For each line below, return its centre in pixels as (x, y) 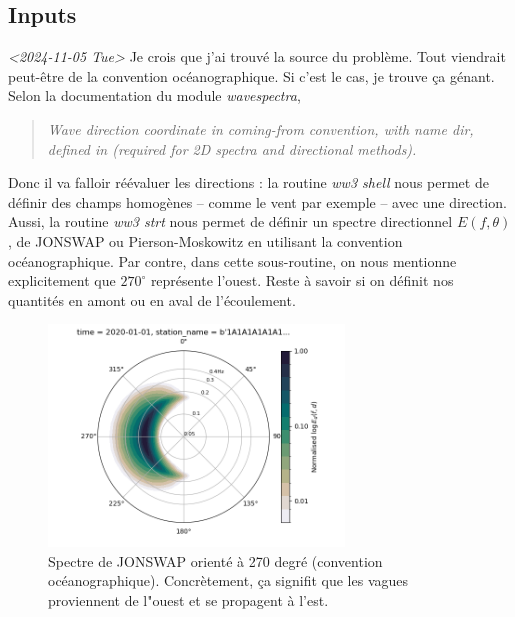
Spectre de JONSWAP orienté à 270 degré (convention (215, 560)
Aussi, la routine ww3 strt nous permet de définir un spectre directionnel (230, 221)
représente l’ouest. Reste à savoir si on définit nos (302, 280)
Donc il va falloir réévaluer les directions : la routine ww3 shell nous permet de (248, 182)
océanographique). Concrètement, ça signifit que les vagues (228, 580)
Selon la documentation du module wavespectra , (154, 95)
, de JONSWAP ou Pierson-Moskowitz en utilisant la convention (205, 240)
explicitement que (62, 280)
